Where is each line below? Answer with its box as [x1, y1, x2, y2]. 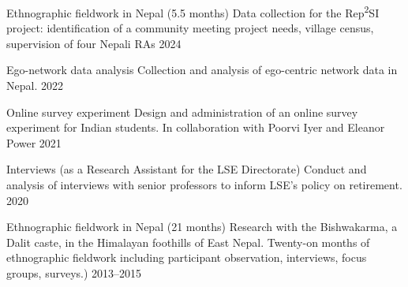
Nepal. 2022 [6, 77, 63, 94]
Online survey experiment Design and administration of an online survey [6, 103, 358, 120]
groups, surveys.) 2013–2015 [6, 264, 142, 281]
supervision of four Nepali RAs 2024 [6, 35, 182, 51]
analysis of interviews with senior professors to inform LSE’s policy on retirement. [6, 177, 402, 192]
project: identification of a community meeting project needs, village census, [6, 20, 374, 36]
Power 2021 [6, 134, 62, 151]
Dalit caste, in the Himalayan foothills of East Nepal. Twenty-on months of [6, 233, 370, 250]
